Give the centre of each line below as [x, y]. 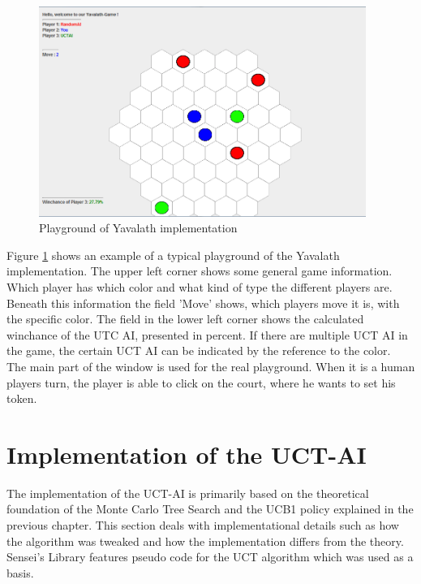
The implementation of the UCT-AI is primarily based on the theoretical [188, 493]
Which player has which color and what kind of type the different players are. [200, 286]
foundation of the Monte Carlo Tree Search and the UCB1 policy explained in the [210, 509]
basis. [20, 572]
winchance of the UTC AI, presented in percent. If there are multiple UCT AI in [207, 334]
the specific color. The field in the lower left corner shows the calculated [185, 319]
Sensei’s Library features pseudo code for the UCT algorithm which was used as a [210, 557]
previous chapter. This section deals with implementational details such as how [203, 525]
